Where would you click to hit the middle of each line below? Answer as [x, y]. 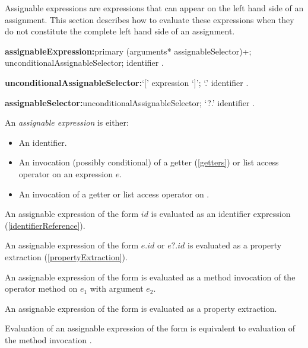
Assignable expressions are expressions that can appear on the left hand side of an [154, 8]
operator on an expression [66, 173]
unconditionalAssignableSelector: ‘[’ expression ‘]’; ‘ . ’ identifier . [127, 82]
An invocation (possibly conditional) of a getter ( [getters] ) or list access [149, 162]
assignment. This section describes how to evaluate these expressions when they [150, 19]
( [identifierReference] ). [45, 225]
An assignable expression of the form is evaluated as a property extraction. [141, 308]
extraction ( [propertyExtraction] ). [66, 256]
